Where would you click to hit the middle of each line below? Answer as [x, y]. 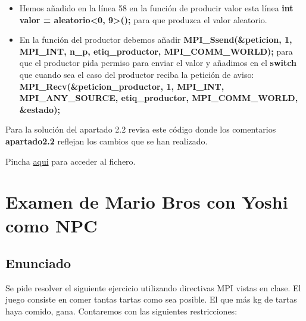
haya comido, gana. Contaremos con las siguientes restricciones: [121, 311]
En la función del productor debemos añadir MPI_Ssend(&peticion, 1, [156, 40]
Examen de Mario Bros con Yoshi [147, 202]
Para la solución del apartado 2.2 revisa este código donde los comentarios [141, 129]
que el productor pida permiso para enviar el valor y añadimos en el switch [158, 63]
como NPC [51, 225]
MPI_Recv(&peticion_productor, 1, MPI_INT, [122, 86]
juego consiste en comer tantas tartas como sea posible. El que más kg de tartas [151, 299]
